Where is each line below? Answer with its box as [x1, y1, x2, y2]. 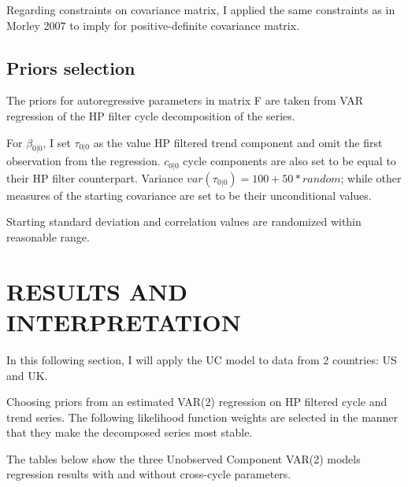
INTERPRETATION [6, 305, 241, 338]
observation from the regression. [6, 153, 161, 169]
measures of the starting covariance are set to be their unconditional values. [6, 186, 372, 203]
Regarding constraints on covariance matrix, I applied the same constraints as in [6, 2, 395, 17]
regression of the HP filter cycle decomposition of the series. [6, 107, 295, 124]
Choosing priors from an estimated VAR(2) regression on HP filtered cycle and [6, 393, 388, 410]
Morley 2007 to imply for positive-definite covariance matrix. [6, 17, 300, 33]
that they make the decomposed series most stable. [6, 424, 253, 441]
